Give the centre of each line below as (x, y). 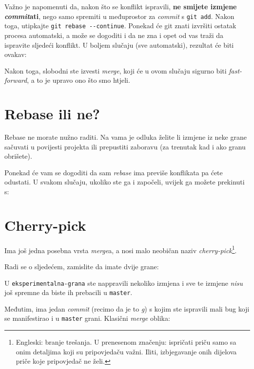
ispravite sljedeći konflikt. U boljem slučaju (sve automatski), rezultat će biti (119, 45)
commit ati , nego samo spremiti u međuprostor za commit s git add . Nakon (119, 16)
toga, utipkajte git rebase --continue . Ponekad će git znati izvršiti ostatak (120, 26)
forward (16, 80)
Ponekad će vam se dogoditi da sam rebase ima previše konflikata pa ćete (114, 172)
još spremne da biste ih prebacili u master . (68, 292)
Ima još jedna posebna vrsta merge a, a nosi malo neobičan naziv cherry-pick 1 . (121, 249)
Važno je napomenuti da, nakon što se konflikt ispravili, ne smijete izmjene (121, 6)
